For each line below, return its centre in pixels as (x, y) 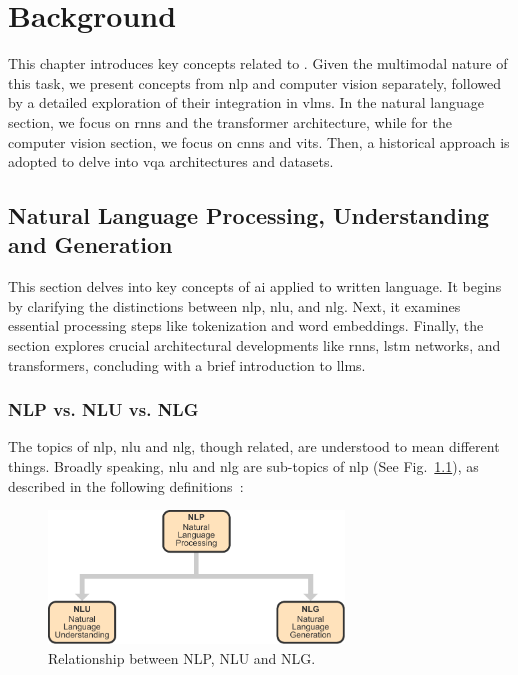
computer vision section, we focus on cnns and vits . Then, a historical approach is (259, 141)
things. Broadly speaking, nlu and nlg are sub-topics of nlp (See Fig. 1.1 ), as (243, 466)
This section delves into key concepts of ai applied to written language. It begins (255, 286)
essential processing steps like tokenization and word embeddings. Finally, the (246, 325)
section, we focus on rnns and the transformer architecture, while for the (230, 121)
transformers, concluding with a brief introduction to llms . (187, 364)
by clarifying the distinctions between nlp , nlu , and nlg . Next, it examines (234, 305)
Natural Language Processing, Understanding (249, 215)
